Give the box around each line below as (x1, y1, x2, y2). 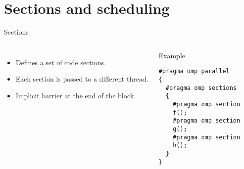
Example (158, 50, 186, 60)
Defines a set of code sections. (15, 57, 106, 67)
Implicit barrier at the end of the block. (15, 90, 136, 100)
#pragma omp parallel (158, 68, 230, 75)
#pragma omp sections (165, 84, 237, 91)
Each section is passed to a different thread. (15, 74, 148, 84)
